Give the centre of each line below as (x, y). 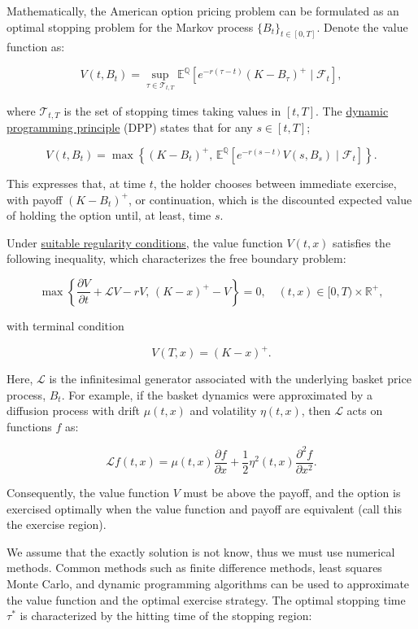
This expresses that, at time (76, 183)
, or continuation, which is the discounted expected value (270, 199)
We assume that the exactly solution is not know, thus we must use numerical (201, 551)
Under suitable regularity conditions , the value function (145, 242)
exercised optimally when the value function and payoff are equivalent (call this (204, 508)
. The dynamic (352, 110)
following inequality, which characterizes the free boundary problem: (176, 258)
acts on (365, 411)
